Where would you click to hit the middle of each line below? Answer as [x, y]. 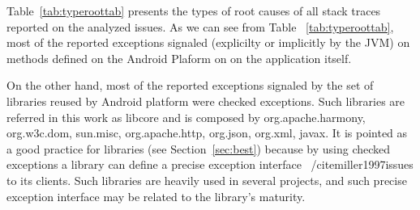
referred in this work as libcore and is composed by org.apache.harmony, [186, 117]
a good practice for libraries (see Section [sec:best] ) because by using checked [199, 148]
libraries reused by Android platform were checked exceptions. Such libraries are [206, 101]
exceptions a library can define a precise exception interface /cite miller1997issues [210, 164]
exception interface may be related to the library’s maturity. [156, 196]
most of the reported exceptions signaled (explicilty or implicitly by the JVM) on [208, 42]
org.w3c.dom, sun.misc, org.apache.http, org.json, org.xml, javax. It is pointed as [207, 133]
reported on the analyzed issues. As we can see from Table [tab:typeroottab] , [200, 26]
